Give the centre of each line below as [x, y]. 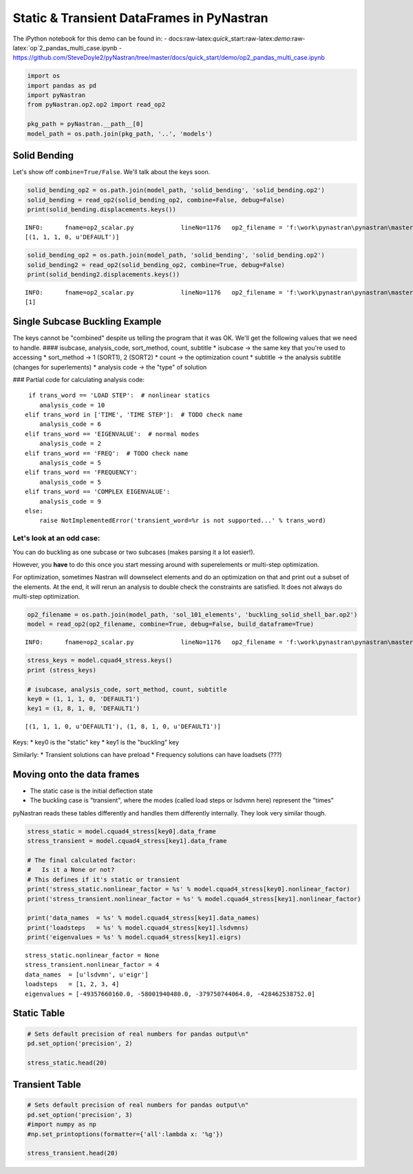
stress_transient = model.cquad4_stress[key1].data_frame [127, 841]
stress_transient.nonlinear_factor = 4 [92, 965]
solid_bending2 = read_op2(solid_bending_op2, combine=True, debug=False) [156, 265]
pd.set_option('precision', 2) [80, 1044]
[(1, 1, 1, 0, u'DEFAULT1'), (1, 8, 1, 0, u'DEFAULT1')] [123, 727]
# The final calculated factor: [82, 860]
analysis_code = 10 [72, 405]
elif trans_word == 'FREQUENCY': [81, 472]
